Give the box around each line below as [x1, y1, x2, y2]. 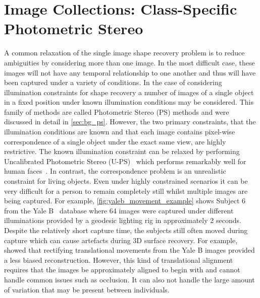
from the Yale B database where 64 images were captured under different [4, 205, 234, 215]
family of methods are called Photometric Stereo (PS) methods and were [4, 106, 229, 117]
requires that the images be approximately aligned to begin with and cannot [4, 264, 240, 275]
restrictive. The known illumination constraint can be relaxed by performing [4, 146, 240, 157]
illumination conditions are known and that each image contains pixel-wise [4, 126, 235, 137]
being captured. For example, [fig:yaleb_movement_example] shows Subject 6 [4, 195, 246, 206]
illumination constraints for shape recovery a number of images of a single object [4, 87, 254, 97]
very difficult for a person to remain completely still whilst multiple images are [4, 185, 248, 196]
